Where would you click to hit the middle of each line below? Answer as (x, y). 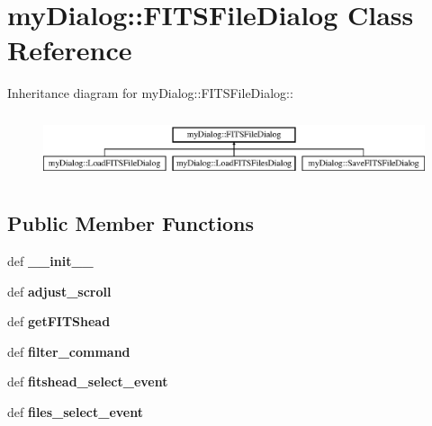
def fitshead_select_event (88, 382)
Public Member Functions (130, 223)
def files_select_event (75, 412)
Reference (70, 50)
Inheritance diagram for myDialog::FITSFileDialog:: (150, 93)
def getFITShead (59, 321)
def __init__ (50, 261)
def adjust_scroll (59, 291)
